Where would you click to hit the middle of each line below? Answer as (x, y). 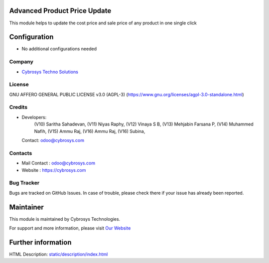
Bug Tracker (24, 183)
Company (21, 62)
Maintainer (27, 207)
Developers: (34, 117)
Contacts (21, 153)
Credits (18, 107)
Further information (40, 242)
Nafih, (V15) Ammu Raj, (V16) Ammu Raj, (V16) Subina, (90, 131)
